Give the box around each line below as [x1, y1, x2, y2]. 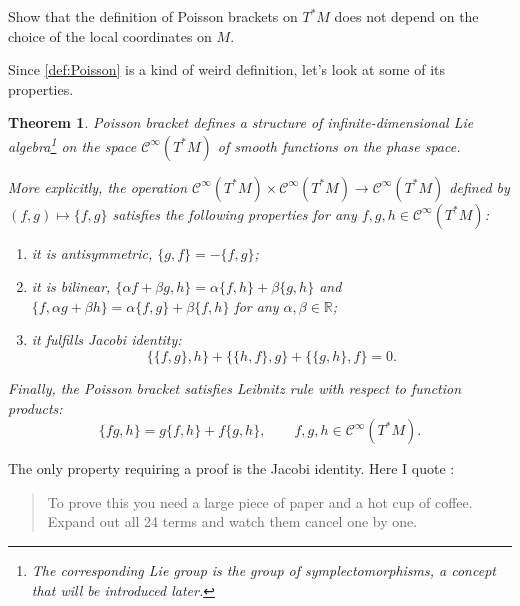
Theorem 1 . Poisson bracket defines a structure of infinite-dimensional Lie [8, 112, 474, 133]
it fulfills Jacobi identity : [31, 329, 182, 350]
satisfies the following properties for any [112, 203, 357, 224]
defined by [449, 176, 510, 197]
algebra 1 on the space [8, 132, 137, 156]
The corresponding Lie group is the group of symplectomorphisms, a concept [31, 559, 496, 580]
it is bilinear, [31, 276, 111, 297]
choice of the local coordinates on [8, 25, 212, 46]
